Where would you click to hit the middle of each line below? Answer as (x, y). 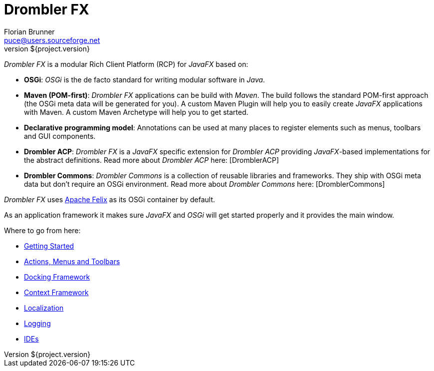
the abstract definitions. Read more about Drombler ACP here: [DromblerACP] (152, 160)
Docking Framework (57, 277)
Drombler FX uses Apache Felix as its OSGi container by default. (109, 199)
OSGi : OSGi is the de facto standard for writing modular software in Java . (145, 79)
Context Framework (56, 292)
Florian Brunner (29, 31)
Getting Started (49, 246)
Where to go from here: (42, 230)
